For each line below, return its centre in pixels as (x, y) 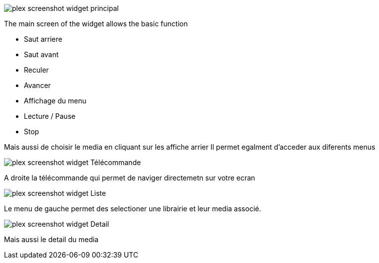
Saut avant (41, 54)
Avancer (38, 85)
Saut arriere (43, 39)
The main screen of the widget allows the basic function (96, 24)
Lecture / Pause (50, 116)
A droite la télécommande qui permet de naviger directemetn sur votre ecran (130, 178)
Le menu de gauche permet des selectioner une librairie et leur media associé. (133, 209)
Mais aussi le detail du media (51, 239)
